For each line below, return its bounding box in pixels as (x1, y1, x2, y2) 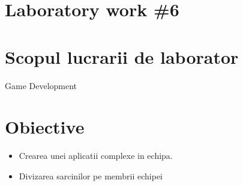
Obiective (5, 114, 85, 139)
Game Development (5, 79, 77, 91)
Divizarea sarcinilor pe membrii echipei (19, 169, 163, 182)
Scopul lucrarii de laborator (5, 44, 239, 69)
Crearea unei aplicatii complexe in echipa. (19, 149, 173, 162)
